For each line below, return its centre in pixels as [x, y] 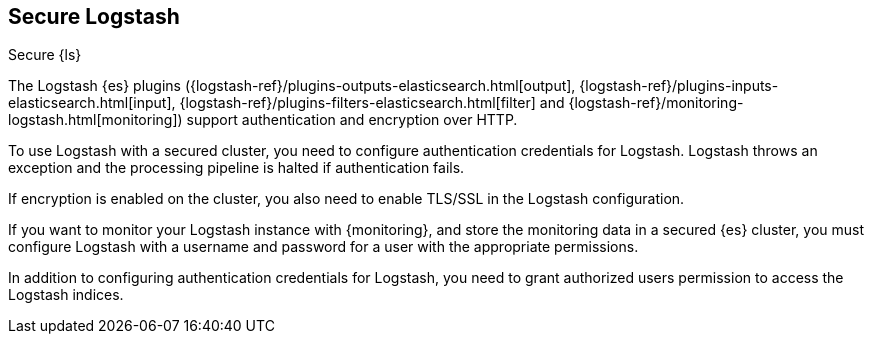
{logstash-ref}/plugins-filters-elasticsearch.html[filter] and [372, 103]
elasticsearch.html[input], [92, 103]
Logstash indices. [66, 295]
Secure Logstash [94, 16]
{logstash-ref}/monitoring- [656, 103]
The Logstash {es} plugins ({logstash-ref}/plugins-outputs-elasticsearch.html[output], [292, 86]
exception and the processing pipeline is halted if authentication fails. [236, 168]
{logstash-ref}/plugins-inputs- [679, 86]
